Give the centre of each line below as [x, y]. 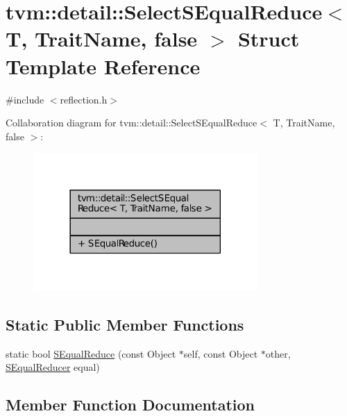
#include [25, 99]
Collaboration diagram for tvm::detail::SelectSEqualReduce [132, 123]
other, [278, 353]
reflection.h [84, 99]
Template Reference [103, 66]
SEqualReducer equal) [53, 367]
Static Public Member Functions [125, 324]
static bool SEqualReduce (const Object [91, 353]
